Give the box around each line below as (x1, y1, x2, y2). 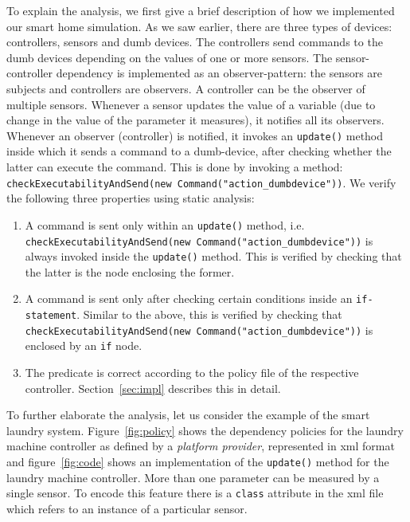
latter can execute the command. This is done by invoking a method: (6, 159, 343, 175)
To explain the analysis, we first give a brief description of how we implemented (6, 2, 395, 18)
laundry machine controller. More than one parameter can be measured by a (6, 469, 380, 485)
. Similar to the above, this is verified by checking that (76, 306, 342, 323)
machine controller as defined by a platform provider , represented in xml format (6, 438, 395, 454)
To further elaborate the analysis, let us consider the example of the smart (6, 406, 370, 423)
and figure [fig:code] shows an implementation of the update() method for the (6, 453, 389, 469)
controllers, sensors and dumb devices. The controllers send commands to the (6, 33, 383, 50)
